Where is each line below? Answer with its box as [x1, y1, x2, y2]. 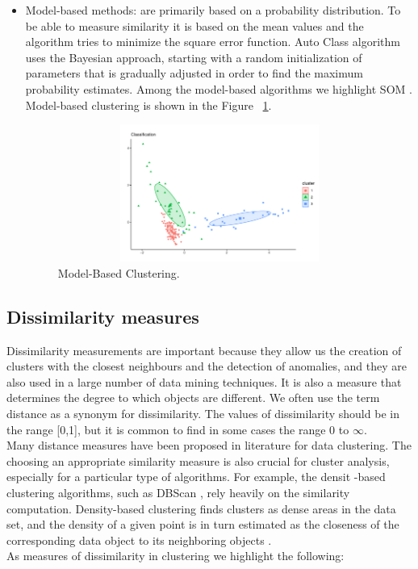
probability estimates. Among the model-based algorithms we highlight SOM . [25, 80, 412, 97]
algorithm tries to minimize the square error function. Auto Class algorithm [25, 33, 400, 50]
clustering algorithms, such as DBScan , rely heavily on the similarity [6, 483, 350, 500]
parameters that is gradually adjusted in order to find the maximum [25, 65, 363, 82]
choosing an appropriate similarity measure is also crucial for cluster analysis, [6, 452, 390, 469]
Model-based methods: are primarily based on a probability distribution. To [25, 2, 401, 18]
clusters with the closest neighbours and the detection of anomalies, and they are [6, 358, 408, 374]
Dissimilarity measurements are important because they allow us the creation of [6, 341, 402, 358]
